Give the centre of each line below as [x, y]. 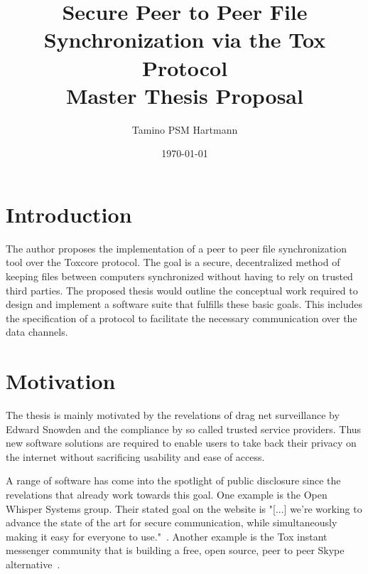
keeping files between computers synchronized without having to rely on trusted [179, 276]
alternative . [33, 564]
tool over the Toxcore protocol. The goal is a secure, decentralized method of [173, 262]
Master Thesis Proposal [185, 95]
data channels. [37, 332]
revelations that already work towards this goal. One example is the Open [167, 495]
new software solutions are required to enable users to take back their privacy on [181, 443]
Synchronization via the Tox [185, 39]
